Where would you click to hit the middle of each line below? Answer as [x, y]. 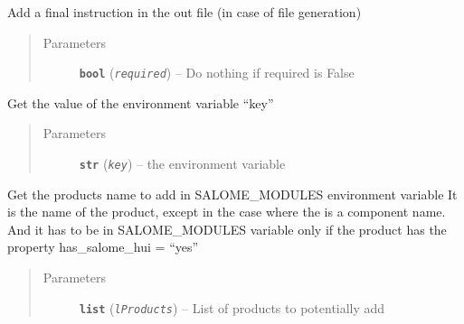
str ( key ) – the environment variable [182, 164]
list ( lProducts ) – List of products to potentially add [232, 307]
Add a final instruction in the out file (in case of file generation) [185, 12]
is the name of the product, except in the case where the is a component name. [227, 212]
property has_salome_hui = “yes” [103, 247]
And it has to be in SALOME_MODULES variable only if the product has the [227, 229]
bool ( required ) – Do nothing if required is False [217, 73]
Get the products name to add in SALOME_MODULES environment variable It [232, 194]
